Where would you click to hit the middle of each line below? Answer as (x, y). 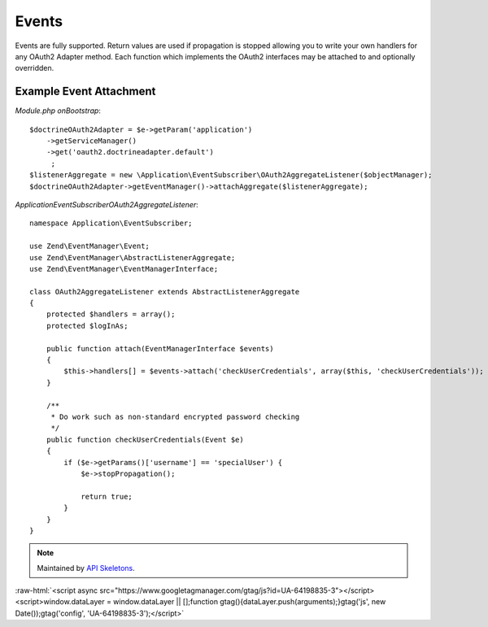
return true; (107, 496)
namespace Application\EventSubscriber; (111, 223)
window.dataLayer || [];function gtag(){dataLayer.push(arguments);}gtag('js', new (249, 602)
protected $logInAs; (87, 326)
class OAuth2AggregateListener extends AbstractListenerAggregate (165, 292)
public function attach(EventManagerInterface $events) (160, 348)
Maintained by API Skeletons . (86, 568)
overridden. (35, 68)
